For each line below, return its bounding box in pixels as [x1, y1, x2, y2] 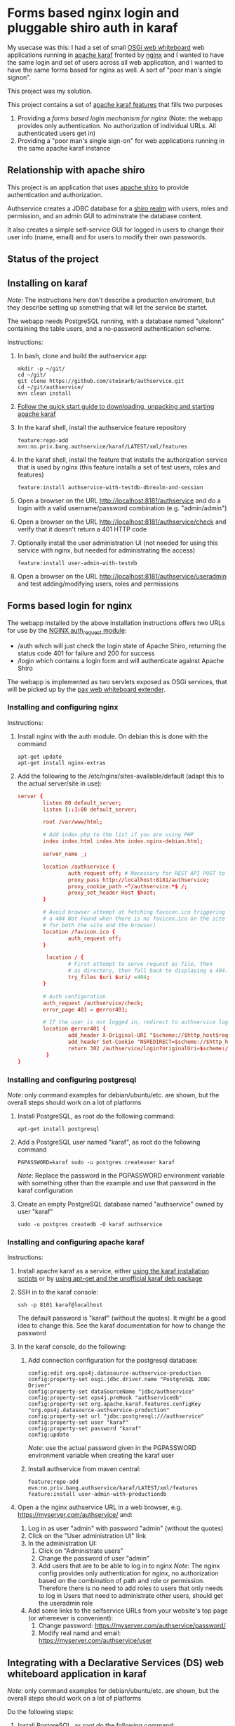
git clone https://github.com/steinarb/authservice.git [17, 377, 184, 384]
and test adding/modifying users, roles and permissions [17, 579, 179, 588]
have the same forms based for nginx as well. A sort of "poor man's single [7, 65, 222, 74]
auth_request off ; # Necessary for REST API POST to [67, 869, 226, 877]
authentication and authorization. [7, 190, 103, 199]
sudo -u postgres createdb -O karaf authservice [17, 1221, 163, 1228]
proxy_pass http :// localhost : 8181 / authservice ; [67, 876, 210, 883]
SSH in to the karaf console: [17, 1288, 99, 1297]
